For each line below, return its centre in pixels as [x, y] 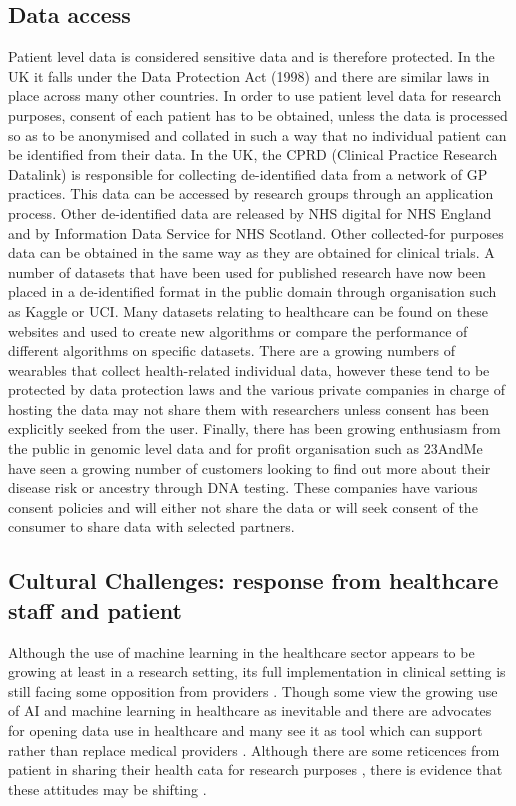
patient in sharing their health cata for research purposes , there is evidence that [255, 769]
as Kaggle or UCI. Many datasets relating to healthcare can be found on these [248, 310]
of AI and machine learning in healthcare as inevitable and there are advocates [250, 710]
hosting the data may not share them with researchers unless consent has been [248, 408]
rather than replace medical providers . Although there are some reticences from [254, 749]
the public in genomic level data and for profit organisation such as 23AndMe [245, 448]
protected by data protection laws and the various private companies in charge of [257, 389]
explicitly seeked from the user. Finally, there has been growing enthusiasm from [254, 428]
